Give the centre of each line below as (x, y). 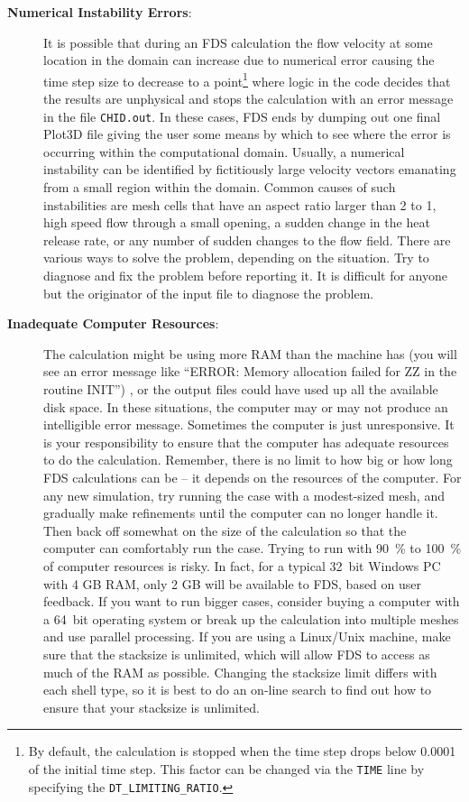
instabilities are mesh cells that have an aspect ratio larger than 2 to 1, (240, 204)
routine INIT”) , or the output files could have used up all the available (241, 389)
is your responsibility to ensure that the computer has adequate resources (246, 442)
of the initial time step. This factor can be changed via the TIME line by (226, 768)
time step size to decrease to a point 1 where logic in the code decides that (247, 79)
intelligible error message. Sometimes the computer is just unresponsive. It (249, 424)
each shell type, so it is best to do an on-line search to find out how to (238, 690)
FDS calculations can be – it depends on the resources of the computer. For (253, 477)
